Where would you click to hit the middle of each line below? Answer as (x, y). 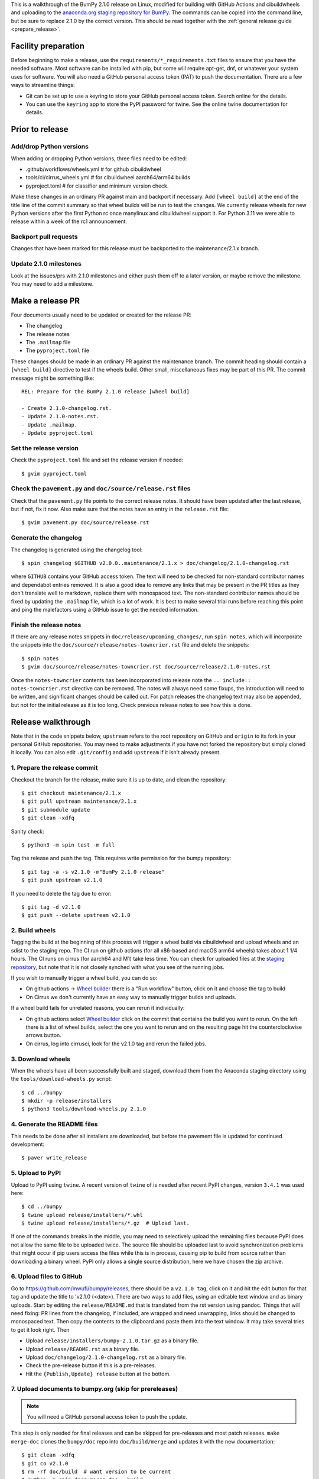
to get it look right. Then (40, 1330)
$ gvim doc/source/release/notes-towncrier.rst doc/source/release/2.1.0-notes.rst (146, 667)
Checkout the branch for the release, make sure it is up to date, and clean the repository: (119, 779)
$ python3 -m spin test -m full (68, 845)
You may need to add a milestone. (52, 283)
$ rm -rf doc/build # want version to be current (96, 1471)
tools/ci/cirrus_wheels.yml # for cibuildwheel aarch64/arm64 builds (108, 177)
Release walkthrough (51, 722)
